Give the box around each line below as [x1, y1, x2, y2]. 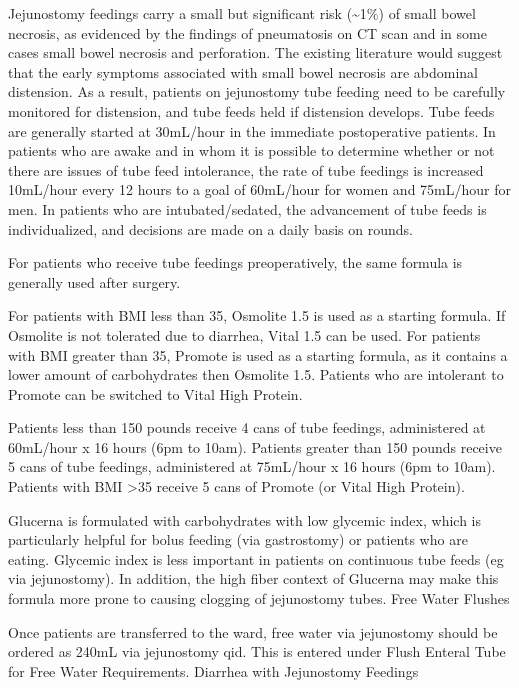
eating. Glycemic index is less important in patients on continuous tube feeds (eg [8, 548, 504, 569]
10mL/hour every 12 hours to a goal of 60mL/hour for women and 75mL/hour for [8, 179, 512, 200]
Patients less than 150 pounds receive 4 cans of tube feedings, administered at [8, 417, 486, 438]
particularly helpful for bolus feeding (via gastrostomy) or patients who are [8, 529, 468, 550]
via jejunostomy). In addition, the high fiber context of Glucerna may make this [8, 568, 499, 589]
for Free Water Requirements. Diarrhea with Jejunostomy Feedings [8, 660, 419, 681]
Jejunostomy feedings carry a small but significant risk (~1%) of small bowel [8, 3, 476, 23]
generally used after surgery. [8, 271, 181, 292]
